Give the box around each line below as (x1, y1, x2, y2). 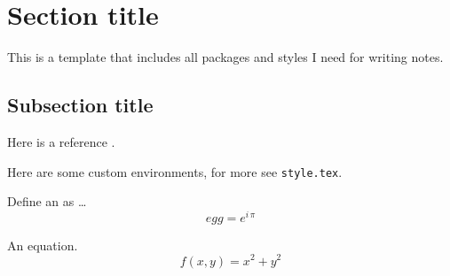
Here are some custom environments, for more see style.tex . (7, 162, 343, 180)
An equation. (7, 235, 78, 254)
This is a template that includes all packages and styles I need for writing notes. (7, 48, 444, 66)
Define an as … (7, 192, 87, 211)
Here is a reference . (7, 132, 115, 150)
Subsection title (7, 91, 154, 119)
